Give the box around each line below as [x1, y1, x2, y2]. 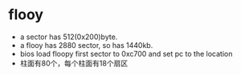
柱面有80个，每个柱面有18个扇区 [19, 58, 129, 68]
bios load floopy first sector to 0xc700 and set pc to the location [19, 49, 233, 58]
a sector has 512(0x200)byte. [19, 32, 118, 41]
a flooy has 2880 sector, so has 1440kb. [19, 40, 153, 49]
